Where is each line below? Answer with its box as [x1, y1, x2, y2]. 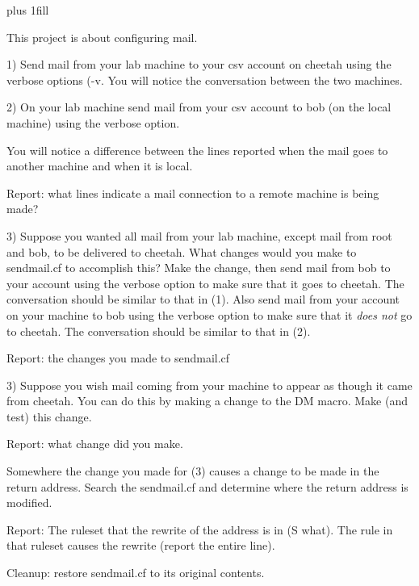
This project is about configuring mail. [6, 28, 198, 45]
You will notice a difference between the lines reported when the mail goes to [6, 141, 388, 158]
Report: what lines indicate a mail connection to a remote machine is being [6, 184, 379, 201]
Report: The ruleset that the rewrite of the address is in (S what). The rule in [6, 521, 393, 538]
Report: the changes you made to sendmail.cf [6, 350, 230, 366]
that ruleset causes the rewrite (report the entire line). [6, 537, 275, 554]
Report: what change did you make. [6, 435, 183, 452]
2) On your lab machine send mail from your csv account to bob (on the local [6, 98, 392, 115]
